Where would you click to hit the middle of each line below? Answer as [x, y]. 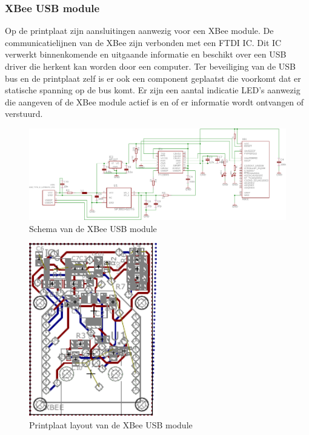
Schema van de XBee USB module [93, 228]
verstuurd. [24, 114]
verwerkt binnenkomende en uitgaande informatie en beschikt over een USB [146, 54]
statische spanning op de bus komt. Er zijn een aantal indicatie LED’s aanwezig [153, 90]
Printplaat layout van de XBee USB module [111, 424]
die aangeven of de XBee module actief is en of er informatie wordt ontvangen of [154, 101]
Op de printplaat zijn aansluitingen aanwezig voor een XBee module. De [139, 31]
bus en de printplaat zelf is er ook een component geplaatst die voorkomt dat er [153, 78]
